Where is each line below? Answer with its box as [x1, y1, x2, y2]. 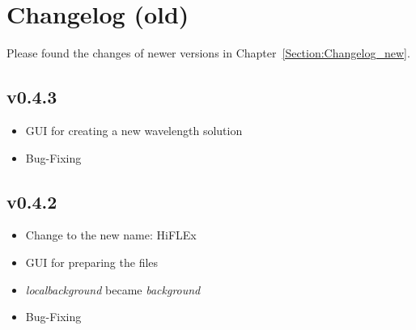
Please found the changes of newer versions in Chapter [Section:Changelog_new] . [6, 44, 410, 61]
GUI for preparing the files [25, 253, 159, 270]
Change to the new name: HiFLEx [25, 226, 197, 243]
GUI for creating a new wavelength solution [25, 121, 243, 138]
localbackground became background [25, 281, 201, 298]
